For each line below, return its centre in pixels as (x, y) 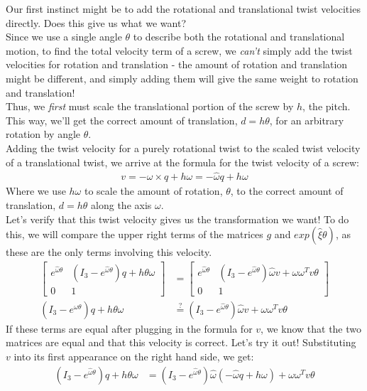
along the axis (121, 204)
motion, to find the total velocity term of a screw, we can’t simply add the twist (179, 50)
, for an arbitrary (307, 120)
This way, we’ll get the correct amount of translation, (122, 120)
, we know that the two (311, 328)
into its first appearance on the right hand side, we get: (134, 357)
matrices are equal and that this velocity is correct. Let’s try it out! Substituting (181, 342)
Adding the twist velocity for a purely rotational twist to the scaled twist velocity (183, 148)
